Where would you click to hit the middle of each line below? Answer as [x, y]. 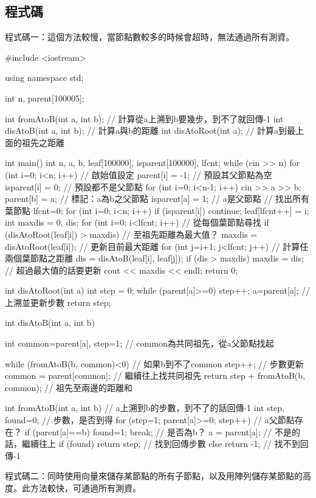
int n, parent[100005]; [45, 98]
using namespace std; [44, 78]
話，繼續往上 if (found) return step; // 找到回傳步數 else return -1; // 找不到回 [157, 444]
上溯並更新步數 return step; [58, 302]
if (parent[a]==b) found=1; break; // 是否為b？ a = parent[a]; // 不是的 [162, 431]
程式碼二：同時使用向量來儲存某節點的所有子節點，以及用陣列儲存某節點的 [154, 476]
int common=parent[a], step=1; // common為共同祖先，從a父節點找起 [139, 343]
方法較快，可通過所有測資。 [85, 488]
